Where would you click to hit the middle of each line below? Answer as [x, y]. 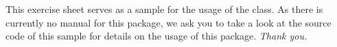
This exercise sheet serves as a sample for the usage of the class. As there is [164, 9]
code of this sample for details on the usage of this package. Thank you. [156, 36]
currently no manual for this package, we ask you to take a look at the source [168, 22]
